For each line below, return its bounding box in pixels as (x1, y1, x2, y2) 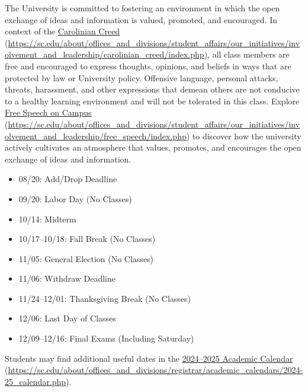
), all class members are (204, 48, 290, 60)
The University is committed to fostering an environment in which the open (5, 2, 280, 14)
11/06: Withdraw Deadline (18, 272, 115, 285)
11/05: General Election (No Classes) (18, 252, 154, 264)
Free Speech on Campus (5, 106, 92, 119)
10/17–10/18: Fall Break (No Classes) (18, 232, 156, 245)
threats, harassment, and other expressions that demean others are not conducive (5, 83, 300, 95)
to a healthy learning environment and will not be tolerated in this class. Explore (5, 94, 300, 107)
